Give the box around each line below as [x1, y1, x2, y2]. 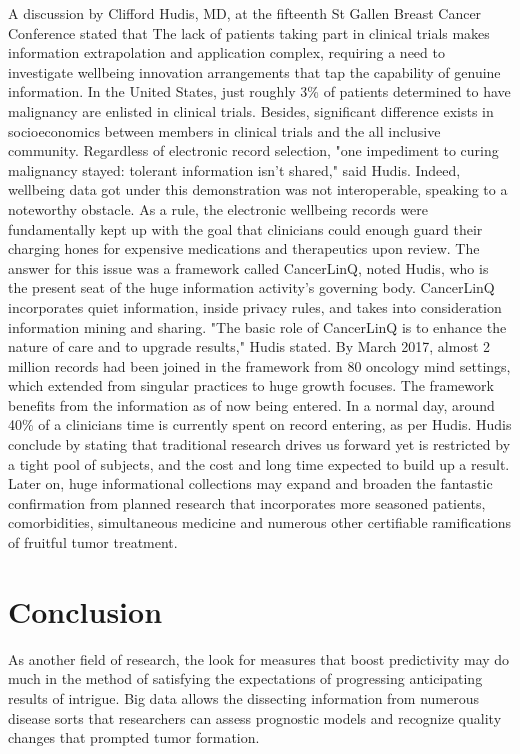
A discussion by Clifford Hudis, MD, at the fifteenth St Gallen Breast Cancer [8, 3, 482, 23]
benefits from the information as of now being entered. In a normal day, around [8, 394, 495, 415]
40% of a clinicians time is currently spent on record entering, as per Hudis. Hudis [8, 414, 512, 435]
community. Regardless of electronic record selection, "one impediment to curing [8, 140, 499, 161]
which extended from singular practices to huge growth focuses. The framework [8, 375, 494, 396]
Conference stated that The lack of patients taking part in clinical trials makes [8, 22, 490, 43]
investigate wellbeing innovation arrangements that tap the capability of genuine [8, 61, 501, 82]
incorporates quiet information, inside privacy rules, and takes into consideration [8, 296, 502, 317]
